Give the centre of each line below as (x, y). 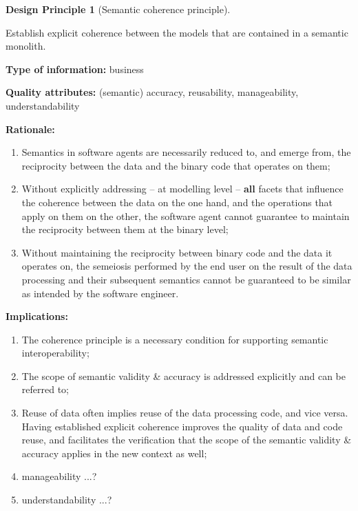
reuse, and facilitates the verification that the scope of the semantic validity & (187, 440)
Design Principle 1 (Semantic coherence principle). (118, 9)
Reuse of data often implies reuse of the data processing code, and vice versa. (185, 413)
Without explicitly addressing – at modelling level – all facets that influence (182, 189)
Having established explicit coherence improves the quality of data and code (182, 426)
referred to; (45, 389)
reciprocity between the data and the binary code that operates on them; (176, 165)
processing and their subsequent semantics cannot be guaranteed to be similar (186, 279)
